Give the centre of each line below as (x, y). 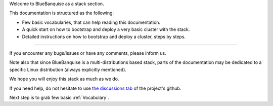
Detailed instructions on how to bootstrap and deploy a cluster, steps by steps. (104, 37)
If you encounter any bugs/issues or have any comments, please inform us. (88, 53)
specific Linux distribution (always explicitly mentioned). (68, 69)
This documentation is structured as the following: (61, 13)
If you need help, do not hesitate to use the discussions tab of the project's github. (95, 88)
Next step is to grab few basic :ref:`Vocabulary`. (59, 97)
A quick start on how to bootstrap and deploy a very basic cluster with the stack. (106, 29)
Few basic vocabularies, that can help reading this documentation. (91, 22)
